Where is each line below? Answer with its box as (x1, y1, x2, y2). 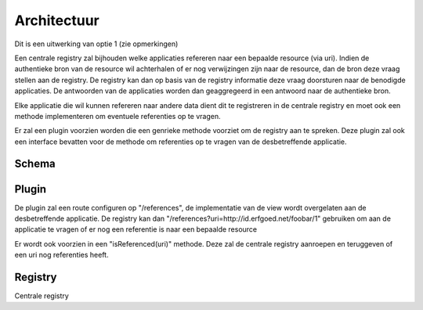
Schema (14, 157, 56, 171)
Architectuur (14, 12, 99, 29)
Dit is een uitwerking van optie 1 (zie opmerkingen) (14, 39, 179, 49)
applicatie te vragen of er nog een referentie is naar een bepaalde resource (14, 225, 258, 234)
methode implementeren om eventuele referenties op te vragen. (14, 111, 221, 121)
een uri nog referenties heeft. (14, 251, 109, 260)
